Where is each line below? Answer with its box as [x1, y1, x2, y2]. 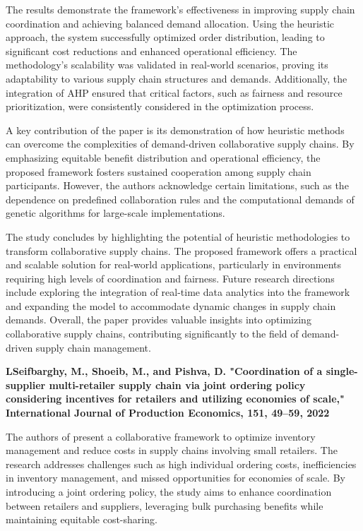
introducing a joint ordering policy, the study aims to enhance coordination [6, 484, 332, 499]
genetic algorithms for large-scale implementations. [6, 205, 225, 220]
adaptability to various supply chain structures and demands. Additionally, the [6, 71, 347, 85]
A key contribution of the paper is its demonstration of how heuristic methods [6, 122, 345, 137]
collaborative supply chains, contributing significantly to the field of [6, 326, 299, 341]
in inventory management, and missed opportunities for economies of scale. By [6, 470, 345, 485]
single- [326, 364, 358, 378]
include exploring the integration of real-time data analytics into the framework [6, 285, 350, 299]
